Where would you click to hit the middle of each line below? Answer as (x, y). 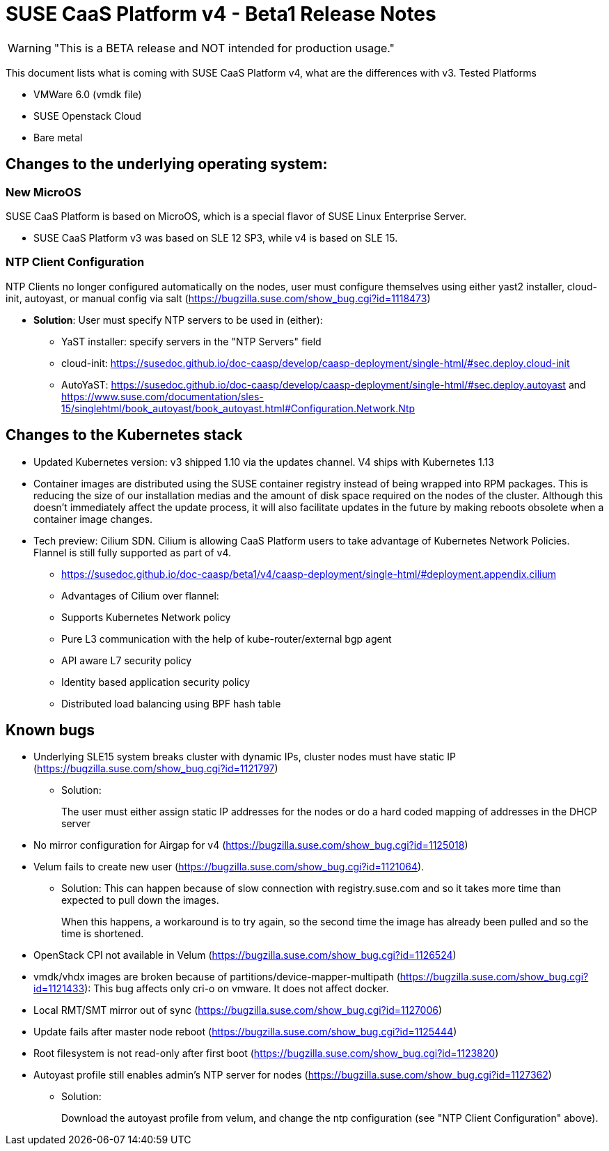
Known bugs (50, 730)
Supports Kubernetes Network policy (146, 617)
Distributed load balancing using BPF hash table (171, 703)
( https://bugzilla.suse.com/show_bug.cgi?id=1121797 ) (156, 769)
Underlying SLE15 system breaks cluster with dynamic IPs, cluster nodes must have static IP (245, 757)
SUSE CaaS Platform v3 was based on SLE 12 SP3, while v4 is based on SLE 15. (216, 237)
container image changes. (93, 519)
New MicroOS (43, 192)
